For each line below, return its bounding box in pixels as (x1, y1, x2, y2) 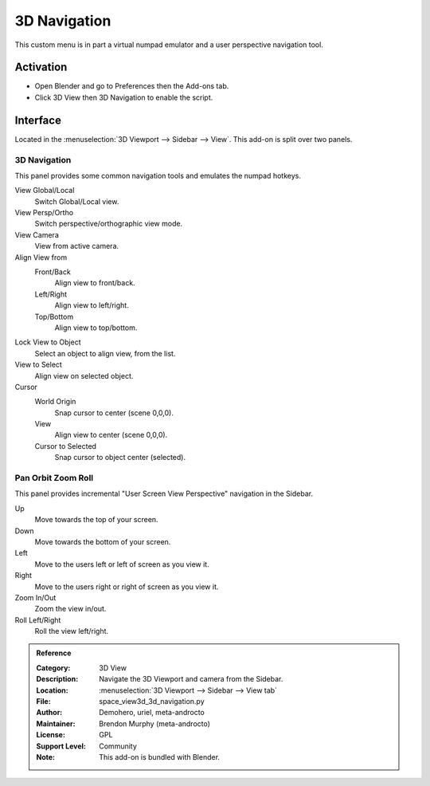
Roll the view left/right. (34, 627, 109, 636)
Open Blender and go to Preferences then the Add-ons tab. (34, 81, 229, 91)
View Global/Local (14, 186, 75, 195)
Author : (36, 708, 63, 717)
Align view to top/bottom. (54, 323, 138, 332)
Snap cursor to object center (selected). (54, 453, 186, 462)
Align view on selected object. (34, 371, 134, 380)
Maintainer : (36, 718, 76, 729)
